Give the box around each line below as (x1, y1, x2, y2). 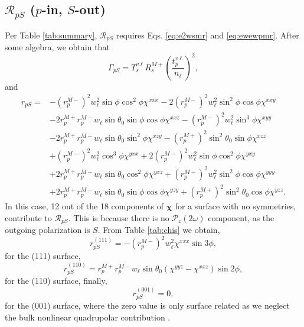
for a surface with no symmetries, (175, 200, 296, 212)
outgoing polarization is (5, 224, 90, 236)
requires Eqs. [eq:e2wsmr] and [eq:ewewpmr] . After (116, 28, 299, 41)
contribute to (5, 211, 52, 224)
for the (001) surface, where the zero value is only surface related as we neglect (5, 299, 290, 312)
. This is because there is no (68, 211, 169, 224)
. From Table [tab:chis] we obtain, (97, 224, 220, 236)
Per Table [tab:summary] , (5, 28, 97, 41)
